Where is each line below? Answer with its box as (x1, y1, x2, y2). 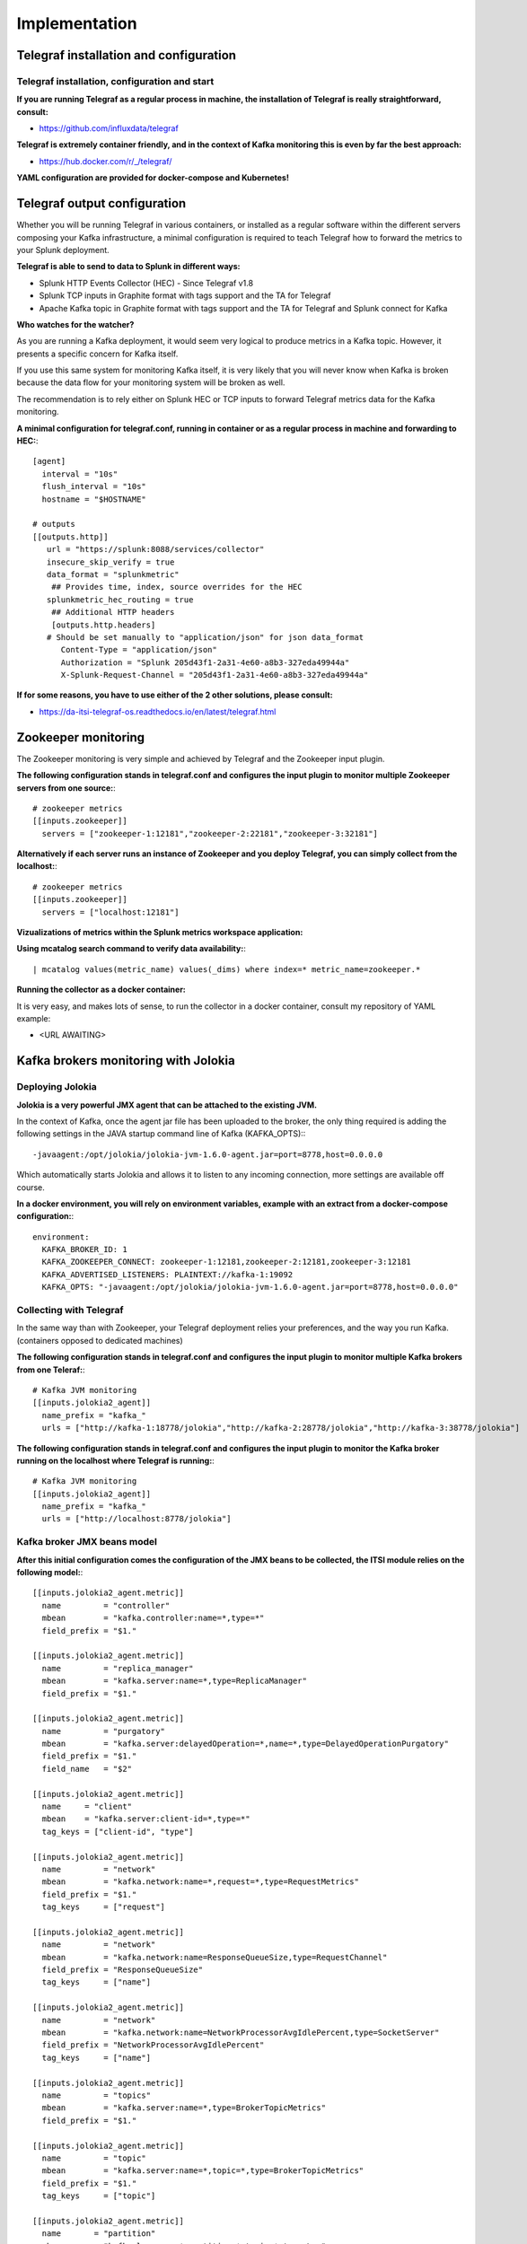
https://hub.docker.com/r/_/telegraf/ (39, 155, 172, 166)
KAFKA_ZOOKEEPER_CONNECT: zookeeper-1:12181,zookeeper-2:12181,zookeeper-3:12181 (41, 1257, 412, 1267)
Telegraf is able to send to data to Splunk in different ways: (16, 261, 242, 272)
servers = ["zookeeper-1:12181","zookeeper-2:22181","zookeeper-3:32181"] (41, 828, 379, 838)
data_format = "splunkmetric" (46, 569, 180, 579)
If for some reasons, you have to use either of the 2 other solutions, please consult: (16, 689, 333, 700)
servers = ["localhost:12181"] (41, 907, 180, 917)
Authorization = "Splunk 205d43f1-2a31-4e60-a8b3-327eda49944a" (60, 657, 350, 668)
